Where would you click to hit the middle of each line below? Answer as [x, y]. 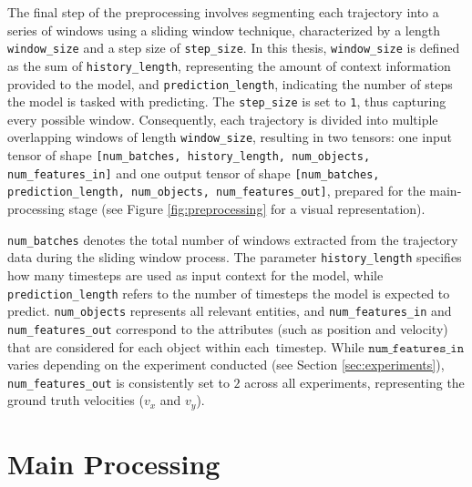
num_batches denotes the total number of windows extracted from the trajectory [233, 239]
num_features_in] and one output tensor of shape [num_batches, [194, 172]
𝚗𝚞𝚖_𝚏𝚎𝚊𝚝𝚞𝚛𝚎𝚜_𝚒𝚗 [416, 348]
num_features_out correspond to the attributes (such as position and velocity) [228, 328]
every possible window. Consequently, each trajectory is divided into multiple [223, 119]
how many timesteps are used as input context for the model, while [195, 274]
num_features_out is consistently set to [118, 382]
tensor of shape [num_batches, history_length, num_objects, [189, 155]
